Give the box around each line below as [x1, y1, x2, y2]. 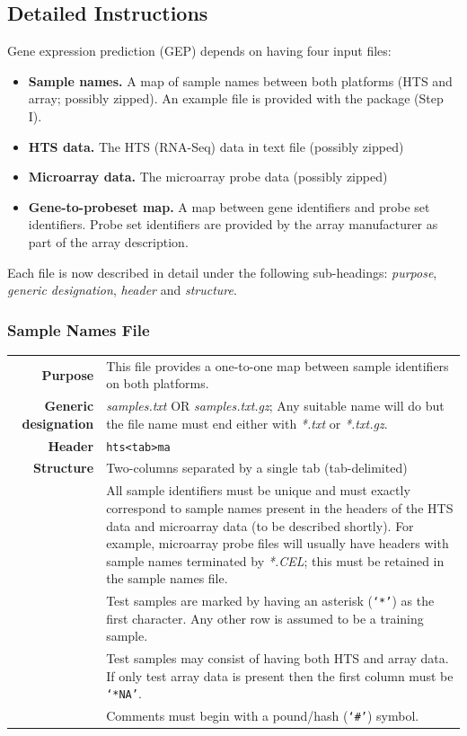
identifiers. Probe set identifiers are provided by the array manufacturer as [28, 215, 438, 234]
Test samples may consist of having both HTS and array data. [106, 649, 449, 668]
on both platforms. [106, 374, 209, 393]
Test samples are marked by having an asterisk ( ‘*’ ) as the [106, 591, 435, 610]
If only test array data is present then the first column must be [106, 666, 454, 685]
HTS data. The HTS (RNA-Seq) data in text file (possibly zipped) [28, 137, 404, 155]
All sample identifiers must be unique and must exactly [106, 481, 410, 500]
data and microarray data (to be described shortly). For [106, 516, 414, 535]
